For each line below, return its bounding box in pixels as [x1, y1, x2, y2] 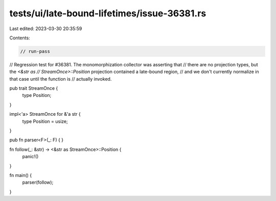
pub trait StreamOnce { [9, 85, 58, 91]
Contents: [9, 35, 30, 41]
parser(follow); [22, 179, 54, 186]
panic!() [22, 154, 39, 160]
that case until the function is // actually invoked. [9, 76, 112, 82]
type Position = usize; [22, 118, 68, 124]
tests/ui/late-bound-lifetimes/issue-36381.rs [9, 8, 206, 19]
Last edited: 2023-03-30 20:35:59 [9, 26, 82, 32]
